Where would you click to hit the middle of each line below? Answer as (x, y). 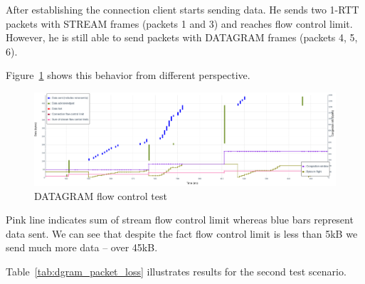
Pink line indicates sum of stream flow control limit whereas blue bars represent (180, 220)
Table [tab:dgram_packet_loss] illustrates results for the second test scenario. (176, 271)
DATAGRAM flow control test (101, 195)
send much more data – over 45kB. (82, 247)
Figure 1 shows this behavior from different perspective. (128, 75)
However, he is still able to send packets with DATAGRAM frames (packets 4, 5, (182, 37)
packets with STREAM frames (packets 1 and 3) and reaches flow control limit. (179, 23)
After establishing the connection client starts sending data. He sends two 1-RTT (182, 9)
